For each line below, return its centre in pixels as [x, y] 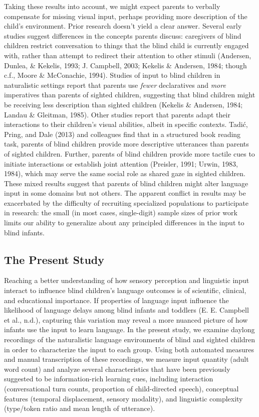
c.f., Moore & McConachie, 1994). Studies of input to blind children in [112, 75]
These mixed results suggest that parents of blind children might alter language [126, 183]
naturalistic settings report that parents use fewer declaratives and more [115, 85]
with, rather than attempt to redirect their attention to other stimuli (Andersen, [128, 55]
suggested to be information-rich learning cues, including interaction [109, 379]
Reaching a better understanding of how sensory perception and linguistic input [127, 280]
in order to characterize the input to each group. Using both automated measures [129, 349]
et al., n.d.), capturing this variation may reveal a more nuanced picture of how [126, 319]
